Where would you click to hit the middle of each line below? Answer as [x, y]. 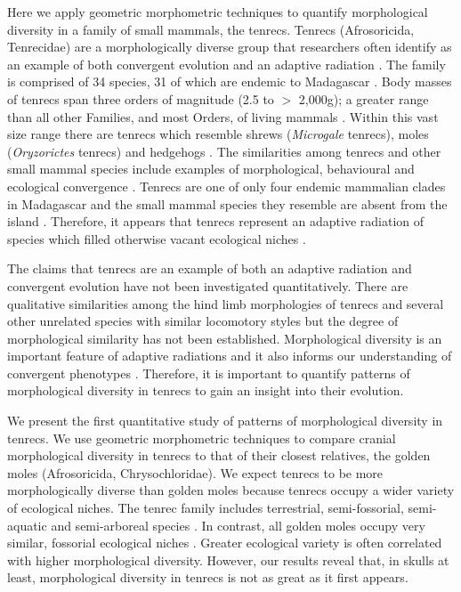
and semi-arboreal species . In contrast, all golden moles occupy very [238, 525]
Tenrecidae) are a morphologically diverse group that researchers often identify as [230, 47]
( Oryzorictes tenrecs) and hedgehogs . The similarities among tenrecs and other [224, 151]
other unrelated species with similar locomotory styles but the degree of [203, 321]
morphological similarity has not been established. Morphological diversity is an [225, 338]
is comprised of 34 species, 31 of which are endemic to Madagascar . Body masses [230, 81]
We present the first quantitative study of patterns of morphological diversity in [225, 421]
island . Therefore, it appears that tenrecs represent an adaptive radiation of [216, 221]
